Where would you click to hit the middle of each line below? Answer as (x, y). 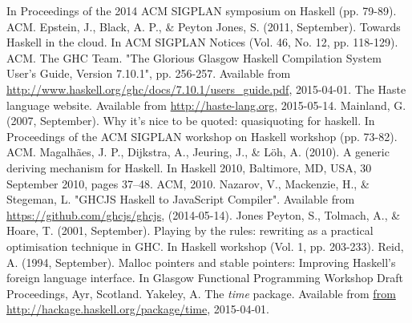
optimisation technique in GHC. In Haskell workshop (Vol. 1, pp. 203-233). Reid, (205, 246)
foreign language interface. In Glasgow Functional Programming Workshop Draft (205, 278)
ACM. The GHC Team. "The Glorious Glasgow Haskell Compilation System (194, 57)
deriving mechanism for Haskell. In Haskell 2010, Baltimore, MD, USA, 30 (189, 167)
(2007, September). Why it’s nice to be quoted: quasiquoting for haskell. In (191, 121)
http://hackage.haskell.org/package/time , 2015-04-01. (138, 309)
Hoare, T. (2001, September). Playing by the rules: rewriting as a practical (190, 230)
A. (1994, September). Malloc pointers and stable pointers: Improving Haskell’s (201, 262)
